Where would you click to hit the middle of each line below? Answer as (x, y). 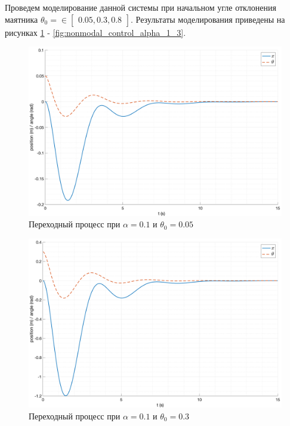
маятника (21, 19)
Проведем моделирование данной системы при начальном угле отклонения (141, 7)
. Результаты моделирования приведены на (208, 19)
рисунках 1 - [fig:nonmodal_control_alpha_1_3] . (95, 32)
